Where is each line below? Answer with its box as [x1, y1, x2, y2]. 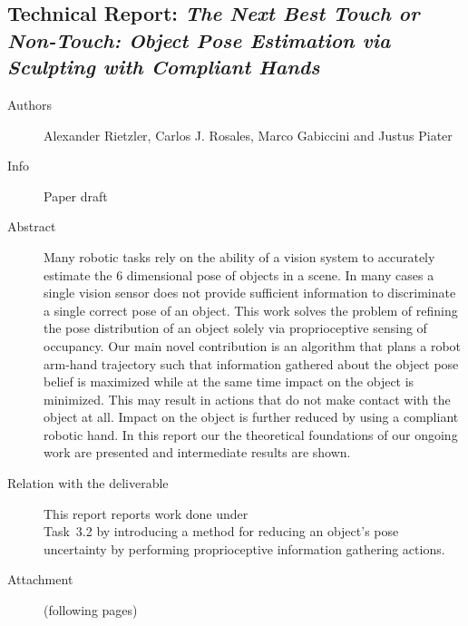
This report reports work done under [44, 504, 249, 523]
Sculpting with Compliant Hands [7, 53, 320, 81]
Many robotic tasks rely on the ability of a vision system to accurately [44, 247, 435, 266]
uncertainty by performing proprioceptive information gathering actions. [44, 539, 445, 558]
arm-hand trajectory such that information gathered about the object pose [44, 354, 459, 373]
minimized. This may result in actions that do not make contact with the [44, 389, 451, 408]
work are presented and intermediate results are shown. [44, 443, 351, 462]
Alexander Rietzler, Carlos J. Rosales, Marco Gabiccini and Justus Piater [44, 125, 453, 144]
